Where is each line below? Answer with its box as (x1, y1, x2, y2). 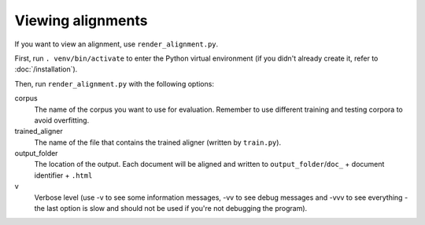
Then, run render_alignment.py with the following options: (14, 79, 214, 88)
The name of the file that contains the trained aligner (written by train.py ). (34, 138, 282, 147)
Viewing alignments (14, 12, 148, 29)
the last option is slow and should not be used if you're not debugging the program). (34, 204, 308, 213)
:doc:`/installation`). (14, 65, 78, 74)
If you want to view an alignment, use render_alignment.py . (14, 39, 219, 49)
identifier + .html (34, 170, 93, 180)
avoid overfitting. (34, 115, 90, 125)
